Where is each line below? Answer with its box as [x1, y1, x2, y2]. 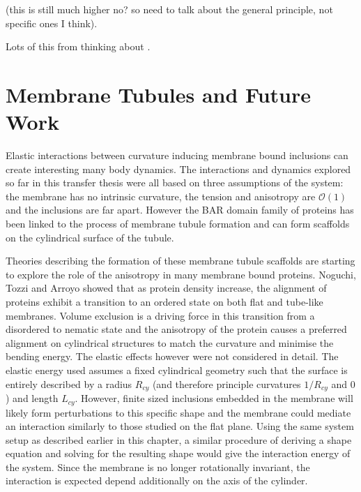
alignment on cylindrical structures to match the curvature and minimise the [6, 335, 334, 350]
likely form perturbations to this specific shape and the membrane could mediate [6, 405, 351, 419]
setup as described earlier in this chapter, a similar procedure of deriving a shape [6, 432, 352, 447]
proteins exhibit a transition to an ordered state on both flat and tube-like [6, 295, 323, 309]
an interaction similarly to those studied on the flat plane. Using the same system [6, 419, 354, 433]
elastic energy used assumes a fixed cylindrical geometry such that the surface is [6, 363, 348, 377]
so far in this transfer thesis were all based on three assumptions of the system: [6, 175, 344, 190]
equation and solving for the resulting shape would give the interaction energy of [6, 446, 351, 461]
